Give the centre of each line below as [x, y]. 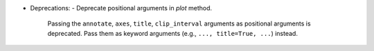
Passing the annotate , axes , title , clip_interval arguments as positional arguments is [179, 23]
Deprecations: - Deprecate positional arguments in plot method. [121, 8]
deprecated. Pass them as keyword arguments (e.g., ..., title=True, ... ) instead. [172, 33]
